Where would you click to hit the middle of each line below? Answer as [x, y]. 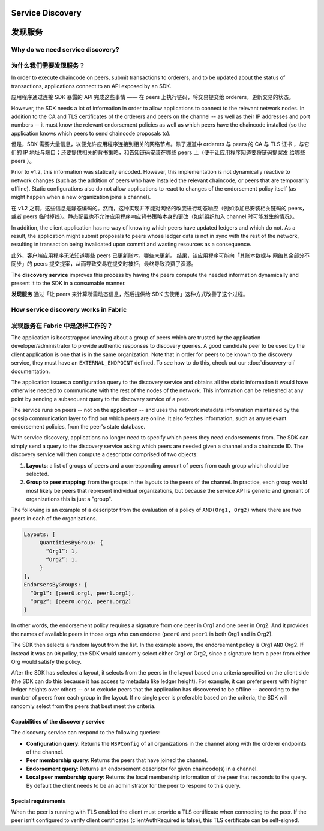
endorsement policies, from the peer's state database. [78, 426]
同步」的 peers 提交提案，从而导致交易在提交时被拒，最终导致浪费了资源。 [104, 264]
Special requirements [38, 801]
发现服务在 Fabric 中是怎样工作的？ [62, 326]
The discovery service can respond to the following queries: [85, 733]
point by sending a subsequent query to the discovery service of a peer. [100, 399]
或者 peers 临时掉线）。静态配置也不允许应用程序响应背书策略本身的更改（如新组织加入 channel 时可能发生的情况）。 [154, 216]
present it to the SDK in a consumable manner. [68, 283]
